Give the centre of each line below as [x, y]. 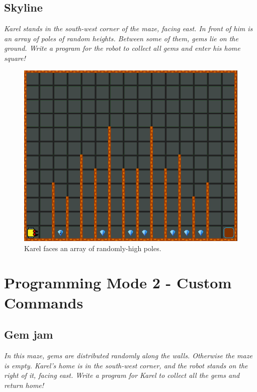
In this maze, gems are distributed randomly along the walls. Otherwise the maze [128, 355]
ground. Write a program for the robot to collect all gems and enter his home [122, 48]
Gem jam [29, 334]
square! [15, 58]
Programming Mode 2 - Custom [118, 283]
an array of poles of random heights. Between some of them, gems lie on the [121, 38]
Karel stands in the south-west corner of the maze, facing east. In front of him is [128, 28]
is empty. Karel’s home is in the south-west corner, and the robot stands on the [126, 365]
